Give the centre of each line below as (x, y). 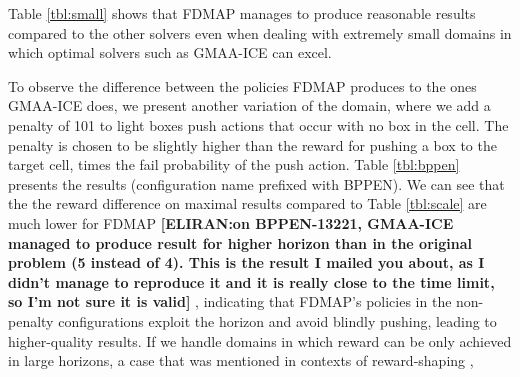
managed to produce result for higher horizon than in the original (240, 242)
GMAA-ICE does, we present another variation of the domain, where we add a (249, 105)
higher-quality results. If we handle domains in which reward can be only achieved (260, 340)
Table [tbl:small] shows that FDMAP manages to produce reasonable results (242, 13)
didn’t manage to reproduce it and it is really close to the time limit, (251, 281)
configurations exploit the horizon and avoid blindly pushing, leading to (277, 320)
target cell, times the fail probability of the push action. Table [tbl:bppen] (234, 164)
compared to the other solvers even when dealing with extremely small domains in (260, 32)
